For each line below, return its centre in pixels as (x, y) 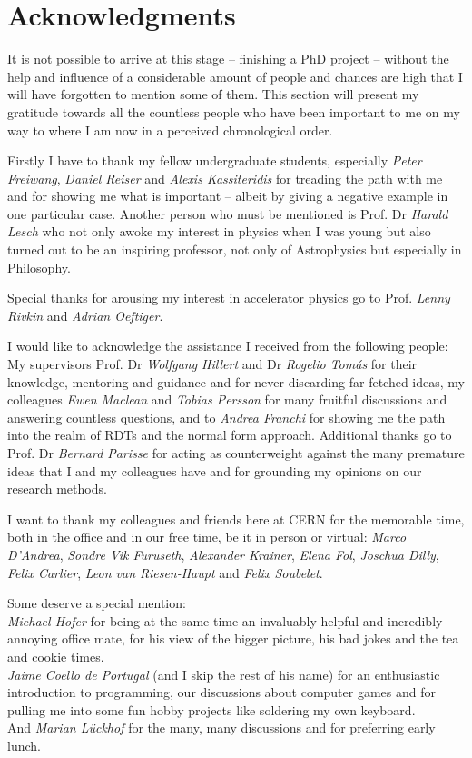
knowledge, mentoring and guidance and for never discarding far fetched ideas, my (236, 381)
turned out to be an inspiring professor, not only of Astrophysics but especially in (235, 249)
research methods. (57, 489)
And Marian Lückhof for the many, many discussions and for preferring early (221, 728)
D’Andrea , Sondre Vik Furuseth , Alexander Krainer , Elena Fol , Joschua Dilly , (223, 554)
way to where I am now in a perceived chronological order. (170, 130)
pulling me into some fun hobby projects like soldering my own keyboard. (211, 709)
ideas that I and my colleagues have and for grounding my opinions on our (215, 470)
